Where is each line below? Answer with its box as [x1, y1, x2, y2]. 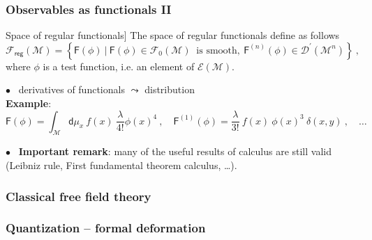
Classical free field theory [6, 187, 151, 205]
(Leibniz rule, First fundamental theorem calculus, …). [6, 157, 237, 172]
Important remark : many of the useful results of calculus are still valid [18, 144, 332, 159]
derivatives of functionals [18, 82, 125, 97]
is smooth [196, 45, 237, 56]
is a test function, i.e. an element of [43, 58, 195, 73]
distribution [144, 82, 195, 97]
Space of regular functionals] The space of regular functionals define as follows [6, 28, 340, 42]
